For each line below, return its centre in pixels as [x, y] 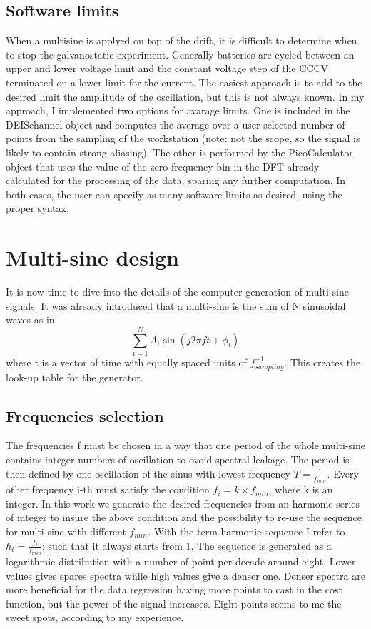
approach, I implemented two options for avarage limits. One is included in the [178, 110]
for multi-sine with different [66, 531]
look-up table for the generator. [75, 377]
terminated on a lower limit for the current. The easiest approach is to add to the [184, 82]
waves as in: [32, 319]
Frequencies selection [85, 415]
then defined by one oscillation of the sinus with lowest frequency [148, 473]
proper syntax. [37, 208]
